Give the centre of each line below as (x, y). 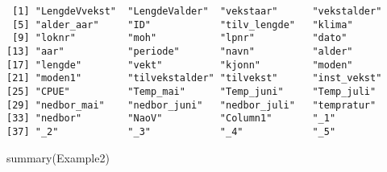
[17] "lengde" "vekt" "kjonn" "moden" (180, 65)
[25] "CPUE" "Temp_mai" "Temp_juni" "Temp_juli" (191, 91)
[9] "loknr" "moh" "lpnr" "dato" (180, 38)
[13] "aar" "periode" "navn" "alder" (180, 51)
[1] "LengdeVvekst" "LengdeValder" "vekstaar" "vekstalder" (197, 11)
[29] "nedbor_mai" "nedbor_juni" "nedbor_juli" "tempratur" (191, 105)
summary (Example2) (58, 157)
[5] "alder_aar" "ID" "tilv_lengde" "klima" (183, 25)
